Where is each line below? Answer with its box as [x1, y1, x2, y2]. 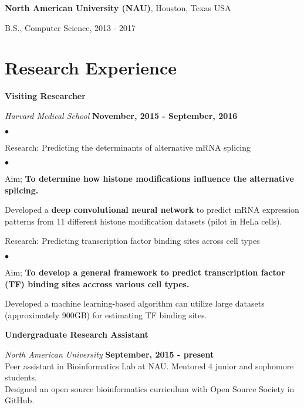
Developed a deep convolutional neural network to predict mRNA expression [5, 203, 299, 216]
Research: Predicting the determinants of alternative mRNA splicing [5, 141, 251, 153]
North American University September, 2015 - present [5, 348, 214, 361]
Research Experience [5, 56, 177, 80]
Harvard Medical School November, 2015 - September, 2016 [5, 109, 238, 121]
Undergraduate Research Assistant [5, 328, 148, 341]
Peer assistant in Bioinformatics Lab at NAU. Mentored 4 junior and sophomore [5, 359, 294, 372]
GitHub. [5, 394, 35, 406]
